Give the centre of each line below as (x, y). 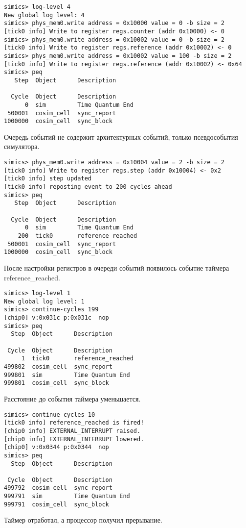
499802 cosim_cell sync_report (58, 367)
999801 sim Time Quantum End (67, 375)
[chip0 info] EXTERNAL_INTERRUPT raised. (72, 431)
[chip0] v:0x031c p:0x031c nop (56, 318)
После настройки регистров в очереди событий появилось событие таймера (117, 267)
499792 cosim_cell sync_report (58, 488)
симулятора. (22, 146)
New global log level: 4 (44, 15)
